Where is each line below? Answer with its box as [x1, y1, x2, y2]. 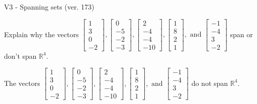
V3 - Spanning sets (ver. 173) [4, 2, 95, 12]
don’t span [4, 50, 37, 61]
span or [230, 29, 253, 39]
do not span [191, 77, 228, 88]
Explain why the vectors [4, 29, 79, 39]
